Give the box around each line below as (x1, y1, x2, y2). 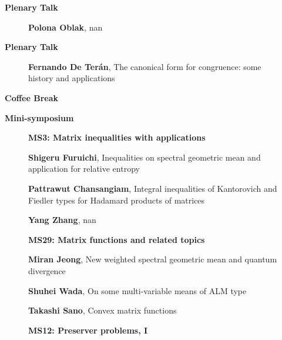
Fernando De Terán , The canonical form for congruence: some (28, 60, 261, 72)
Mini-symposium (5, 111, 74, 124)
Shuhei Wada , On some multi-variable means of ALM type (28, 284, 247, 296)
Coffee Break (5, 91, 58, 104)
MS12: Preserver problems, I (28, 324, 148, 336)
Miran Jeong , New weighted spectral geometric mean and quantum (28, 253, 277, 265)
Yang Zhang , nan (28, 214, 96, 226)
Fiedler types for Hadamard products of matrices (28, 194, 205, 206)
